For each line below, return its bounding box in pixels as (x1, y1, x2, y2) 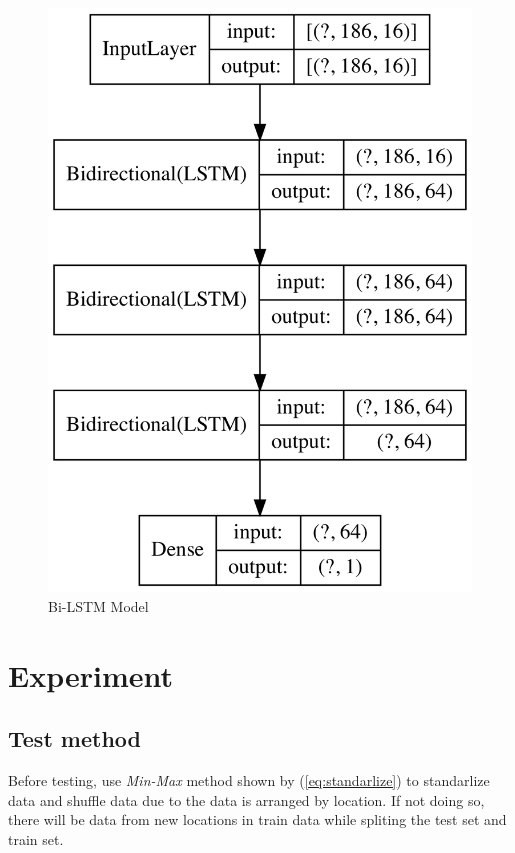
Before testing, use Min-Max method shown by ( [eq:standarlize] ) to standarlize (8, 770, 490, 791)
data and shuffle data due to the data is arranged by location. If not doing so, (8, 789, 485, 810)
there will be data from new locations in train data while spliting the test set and (8, 809, 507, 830)
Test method (8, 723, 141, 754)
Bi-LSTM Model (48, 595, 149, 616)
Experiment (8, 654, 174, 695)
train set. (8, 828, 64, 849)
